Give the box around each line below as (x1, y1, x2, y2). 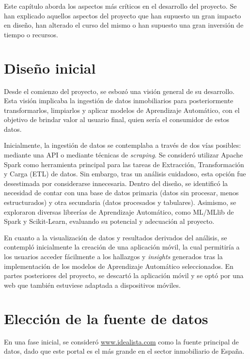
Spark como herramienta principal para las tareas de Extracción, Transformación (4, 159, 244, 169)
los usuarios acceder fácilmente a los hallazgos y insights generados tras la (4, 251, 223, 261)
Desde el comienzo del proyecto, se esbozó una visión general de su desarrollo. (4, 86, 234, 96)
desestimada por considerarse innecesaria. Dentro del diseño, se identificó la (4, 178, 228, 188)
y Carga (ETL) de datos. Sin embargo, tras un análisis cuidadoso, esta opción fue (4, 169, 246, 179)
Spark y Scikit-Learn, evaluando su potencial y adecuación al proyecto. (4, 216, 215, 226)
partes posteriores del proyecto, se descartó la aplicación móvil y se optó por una (4, 270, 244, 281)
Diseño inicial (4, 58, 96, 78)
